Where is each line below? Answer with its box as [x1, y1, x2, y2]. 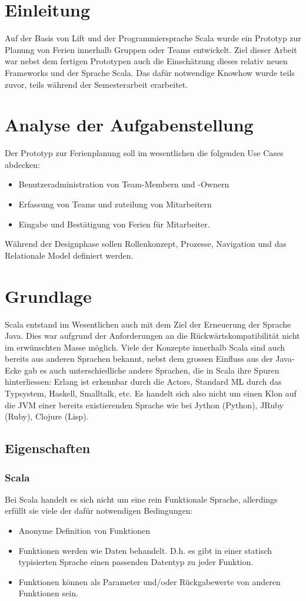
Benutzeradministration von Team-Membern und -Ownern [18, 178, 229, 190]
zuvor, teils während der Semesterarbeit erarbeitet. [5, 78, 188, 90]
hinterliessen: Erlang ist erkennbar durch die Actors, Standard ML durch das [5, 375, 282, 388]
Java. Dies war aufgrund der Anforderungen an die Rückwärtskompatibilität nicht [5, 329, 300, 342]
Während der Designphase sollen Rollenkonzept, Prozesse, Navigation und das [5, 237, 287, 250]
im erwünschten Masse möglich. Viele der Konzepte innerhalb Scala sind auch [5, 341, 285, 353]
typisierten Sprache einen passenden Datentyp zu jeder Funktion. [18, 556, 254, 568]
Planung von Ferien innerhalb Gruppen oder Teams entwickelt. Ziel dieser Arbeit [5, 43, 297, 55]
